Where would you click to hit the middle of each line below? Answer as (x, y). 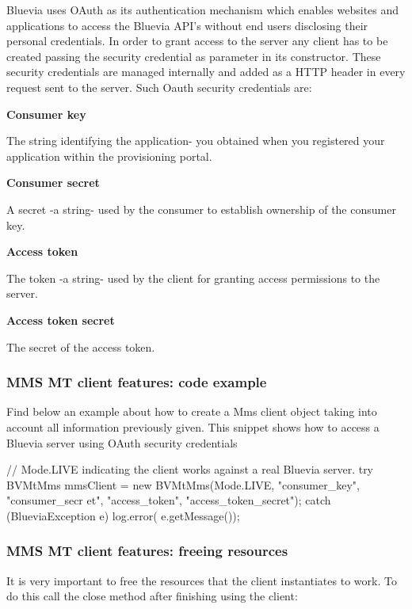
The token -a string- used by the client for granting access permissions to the (193, 278)
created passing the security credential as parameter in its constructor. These (194, 56)
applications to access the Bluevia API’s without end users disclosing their (187, 25)
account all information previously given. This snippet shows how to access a (193, 426)
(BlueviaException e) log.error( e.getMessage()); (123, 515)
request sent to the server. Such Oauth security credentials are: (159, 87)
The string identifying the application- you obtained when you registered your (196, 141)
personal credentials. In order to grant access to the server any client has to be (197, 41)
